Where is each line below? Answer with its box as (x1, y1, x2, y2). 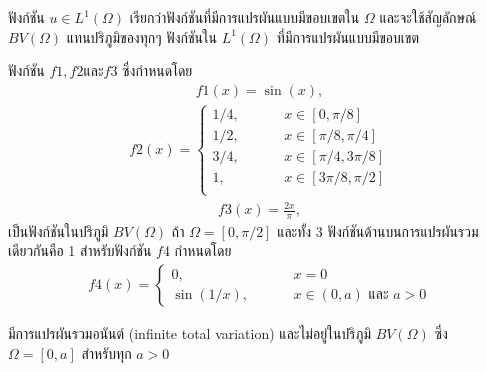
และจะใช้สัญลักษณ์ (379, 7, 477, 27)
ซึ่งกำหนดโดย (122, 60, 193, 81)
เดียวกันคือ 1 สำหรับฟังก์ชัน (8, 240, 152, 261)
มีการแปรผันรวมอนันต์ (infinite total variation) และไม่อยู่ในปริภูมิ (8, 323, 371, 344)
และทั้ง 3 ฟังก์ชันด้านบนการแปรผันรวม (277, 220, 479, 241)
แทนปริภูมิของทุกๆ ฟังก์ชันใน (66, 26, 217, 47)
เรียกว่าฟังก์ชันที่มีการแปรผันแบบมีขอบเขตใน (129, 7, 360, 27)
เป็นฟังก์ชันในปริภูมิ (8, 220, 109, 241)
